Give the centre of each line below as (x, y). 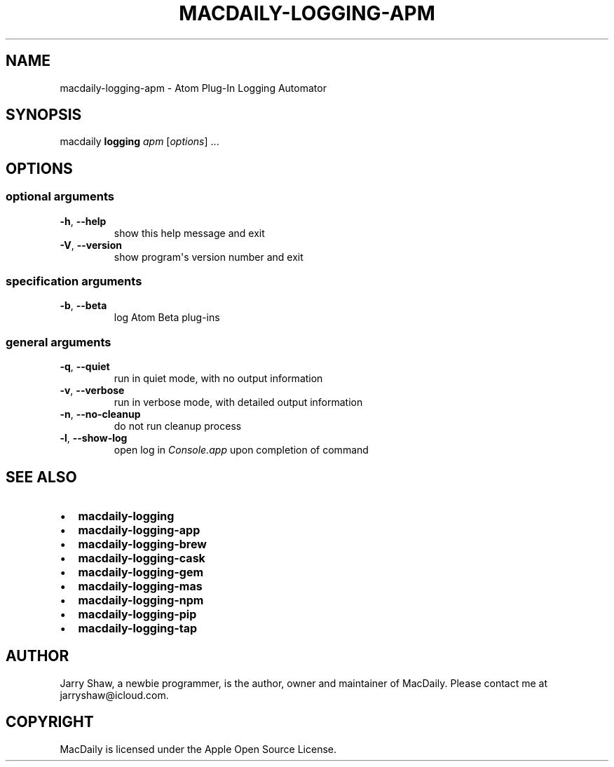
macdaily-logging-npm (141, 600)
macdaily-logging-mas (140, 586)
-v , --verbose (92, 391)
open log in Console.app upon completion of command (241, 450)
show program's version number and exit (209, 257)
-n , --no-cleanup (100, 414)
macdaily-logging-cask (142, 558)
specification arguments (74, 281)
